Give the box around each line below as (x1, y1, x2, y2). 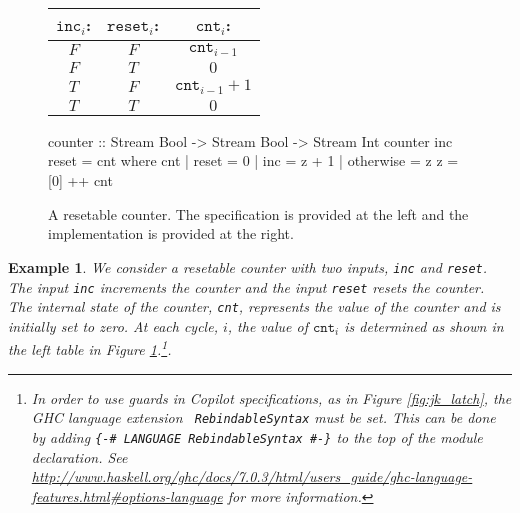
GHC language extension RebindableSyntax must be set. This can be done (31, 407, 496, 428)
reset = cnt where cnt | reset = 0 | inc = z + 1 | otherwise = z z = (48, 150, 459, 171)
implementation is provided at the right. (48, 223, 294, 244)
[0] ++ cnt (48, 170, 113, 191)
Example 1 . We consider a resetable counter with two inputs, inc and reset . (8, 256, 488, 277)
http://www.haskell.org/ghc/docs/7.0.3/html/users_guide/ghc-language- (31, 466, 473, 487)
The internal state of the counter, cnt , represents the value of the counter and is (8, 296, 501, 317)
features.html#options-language (31, 485, 223, 506)
